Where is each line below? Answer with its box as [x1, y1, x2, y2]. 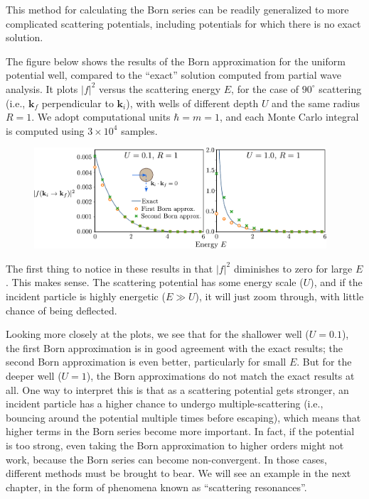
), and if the [310, 275, 363, 290]
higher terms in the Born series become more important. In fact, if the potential [6, 424, 355, 439]
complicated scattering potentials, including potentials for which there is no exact [6, 16, 361, 31]
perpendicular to [41, 95, 114, 110]
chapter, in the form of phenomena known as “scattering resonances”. [6, 479, 307, 494]
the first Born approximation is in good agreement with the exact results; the [6, 340, 343, 355]
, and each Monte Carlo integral [219, 109, 359, 124]
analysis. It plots [6, 81, 78, 96]
